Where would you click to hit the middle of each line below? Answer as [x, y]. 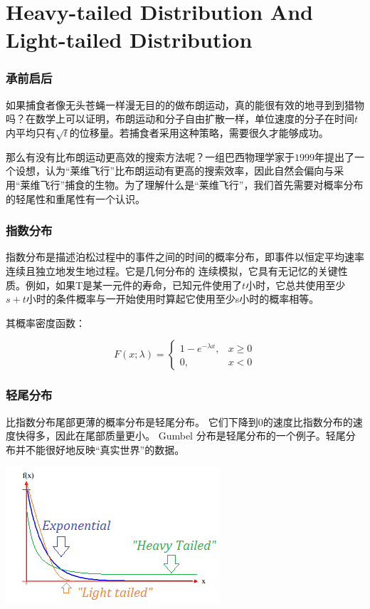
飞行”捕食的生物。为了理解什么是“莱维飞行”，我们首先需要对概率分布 [202, 184]
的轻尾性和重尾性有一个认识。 [75, 198]
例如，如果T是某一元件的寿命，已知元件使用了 [134, 285]
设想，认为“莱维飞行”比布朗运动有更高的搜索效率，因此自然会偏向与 [175, 171]
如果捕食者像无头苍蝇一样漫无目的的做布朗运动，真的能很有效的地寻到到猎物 [185, 104]
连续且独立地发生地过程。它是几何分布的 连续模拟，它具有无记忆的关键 [172, 270]
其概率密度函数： [46, 322]
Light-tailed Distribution [129, 40]
